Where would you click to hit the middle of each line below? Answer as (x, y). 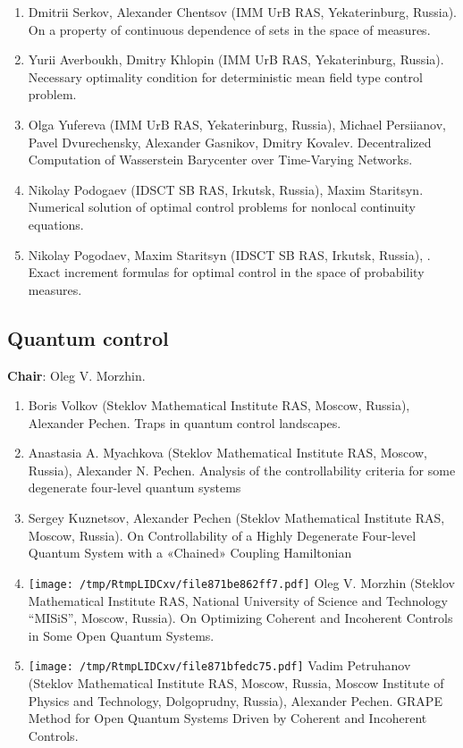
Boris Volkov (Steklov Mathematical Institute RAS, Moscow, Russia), (219, 405)
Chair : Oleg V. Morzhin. (76, 375)
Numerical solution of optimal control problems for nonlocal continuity (222, 207)
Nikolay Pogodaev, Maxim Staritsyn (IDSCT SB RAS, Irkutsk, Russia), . (229, 254)
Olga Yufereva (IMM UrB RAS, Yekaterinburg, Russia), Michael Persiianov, (237, 124)
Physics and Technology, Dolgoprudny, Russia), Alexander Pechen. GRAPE (235, 700)
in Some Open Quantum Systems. (121, 635)
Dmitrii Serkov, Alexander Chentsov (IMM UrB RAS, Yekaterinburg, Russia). (243, 12)
